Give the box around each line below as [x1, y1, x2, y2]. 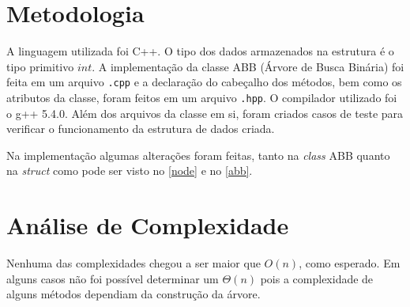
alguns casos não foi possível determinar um [6, 270, 219, 286]
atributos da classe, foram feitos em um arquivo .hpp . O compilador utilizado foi [6, 89, 397, 105]
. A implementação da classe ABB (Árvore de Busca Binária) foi [92, 58, 404, 74]
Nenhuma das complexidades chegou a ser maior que [6, 255, 261, 271]
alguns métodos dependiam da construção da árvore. [6, 286, 261, 302]
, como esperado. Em [299, 255, 401, 271]
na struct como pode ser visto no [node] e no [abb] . [6, 162, 253, 179]
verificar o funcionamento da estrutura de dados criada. [6, 120, 275, 137]
